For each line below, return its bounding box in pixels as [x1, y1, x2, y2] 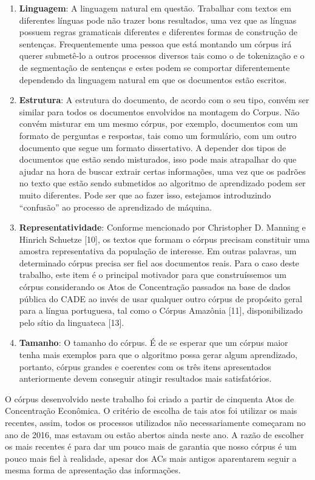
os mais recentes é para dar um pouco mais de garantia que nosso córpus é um [5, 440, 297, 453]
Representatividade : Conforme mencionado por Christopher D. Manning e [19, 221, 306, 234]
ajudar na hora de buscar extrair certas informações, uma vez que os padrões [19, 164, 306, 177]
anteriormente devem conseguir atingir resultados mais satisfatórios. [19, 372, 272, 385]
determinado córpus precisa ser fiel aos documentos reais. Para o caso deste [19, 256, 299, 269]
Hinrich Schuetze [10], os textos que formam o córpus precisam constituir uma [19, 232, 310, 245]
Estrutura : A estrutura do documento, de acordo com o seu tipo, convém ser [19, 93, 310, 106]
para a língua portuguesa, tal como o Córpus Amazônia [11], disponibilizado [19, 304, 303, 317]
